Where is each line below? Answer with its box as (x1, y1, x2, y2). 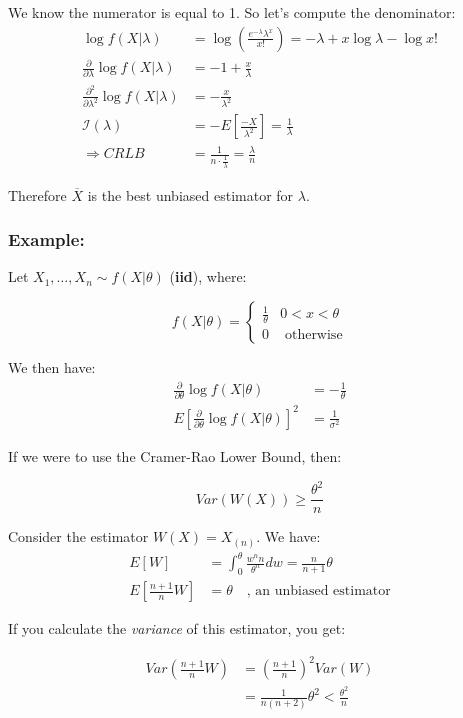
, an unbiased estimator (246, 584, 391, 598)
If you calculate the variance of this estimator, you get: (8, 618, 346, 639)
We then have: (8, 357, 96, 377)
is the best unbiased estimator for (87, 184, 294, 205)
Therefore (8, 184, 67, 205)
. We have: (256, 526, 321, 547)
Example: (8, 227, 85, 252)
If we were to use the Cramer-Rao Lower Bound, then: (8, 445, 342, 466)
